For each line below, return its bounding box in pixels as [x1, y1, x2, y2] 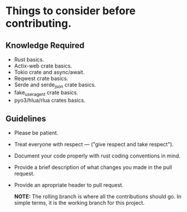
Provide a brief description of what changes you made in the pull [14, 164, 172, 171]
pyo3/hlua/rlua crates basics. [14, 97, 86, 104]
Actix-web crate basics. [14, 62, 72, 69]
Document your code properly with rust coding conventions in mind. [14, 152, 181, 159]
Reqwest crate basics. [14, 75, 69, 82]
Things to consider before [5, 4, 136, 18]
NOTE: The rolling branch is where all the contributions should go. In [14, 193, 182, 200]
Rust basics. [14, 56, 44, 63]
